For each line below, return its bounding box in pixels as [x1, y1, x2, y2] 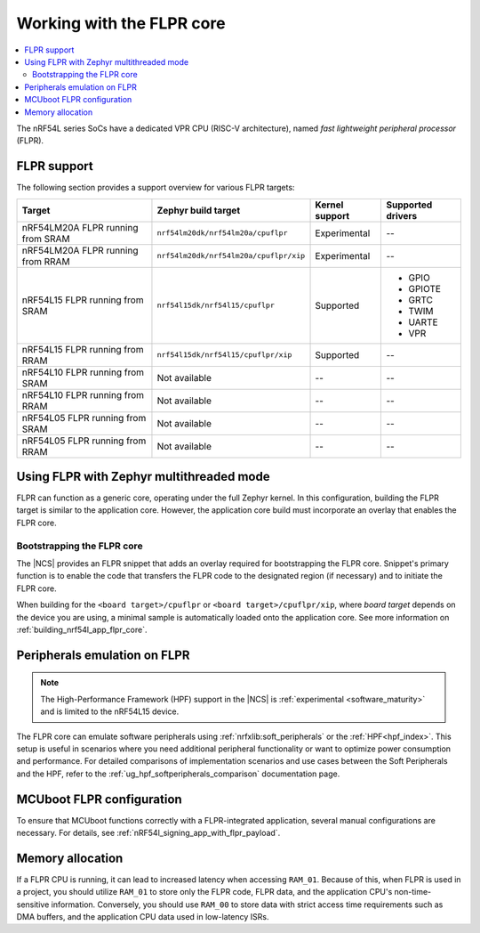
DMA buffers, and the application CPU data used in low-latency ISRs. [16, 912, 269, 922]
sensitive [16, 899, 50, 910]
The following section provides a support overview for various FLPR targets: [16, 183, 295, 193]
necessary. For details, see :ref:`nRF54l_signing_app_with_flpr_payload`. [16, 828, 281, 839]
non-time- [394, 887, 431, 897]
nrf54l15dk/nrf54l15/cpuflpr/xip [156, 350, 292, 360]
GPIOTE [408, 282, 442, 295]
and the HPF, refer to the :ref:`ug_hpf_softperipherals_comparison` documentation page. [16, 768, 340, 779]
